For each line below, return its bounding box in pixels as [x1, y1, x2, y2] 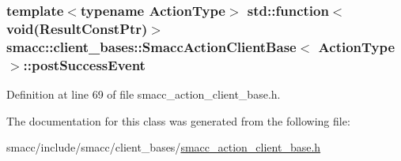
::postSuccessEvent [23, 54, 146, 74]
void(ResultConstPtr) [6, 18, 148, 38]
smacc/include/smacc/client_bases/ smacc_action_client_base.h [6, 139, 321, 155]
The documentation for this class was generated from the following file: [6, 112, 350, 129]
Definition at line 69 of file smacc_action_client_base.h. [6, 85, 281, 102]
